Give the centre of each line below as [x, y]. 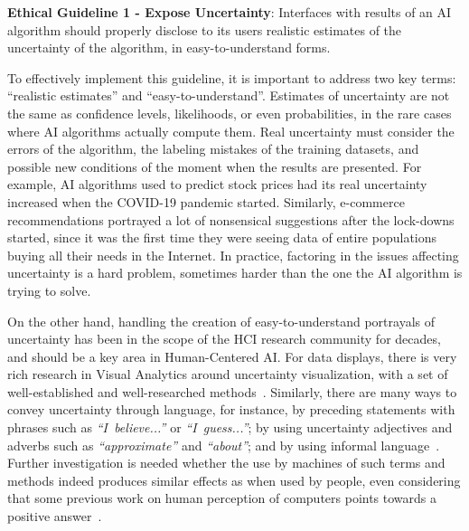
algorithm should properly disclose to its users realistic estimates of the [205, 29]
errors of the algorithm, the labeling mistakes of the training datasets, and [213, 149]
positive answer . [55, 516]
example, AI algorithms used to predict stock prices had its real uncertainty [217, 184]
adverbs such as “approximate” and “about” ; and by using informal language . [224, 445]
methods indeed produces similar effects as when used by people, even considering [234, 480]
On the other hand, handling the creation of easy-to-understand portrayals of [221, 321]
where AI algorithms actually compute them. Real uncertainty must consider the [231, 131]
